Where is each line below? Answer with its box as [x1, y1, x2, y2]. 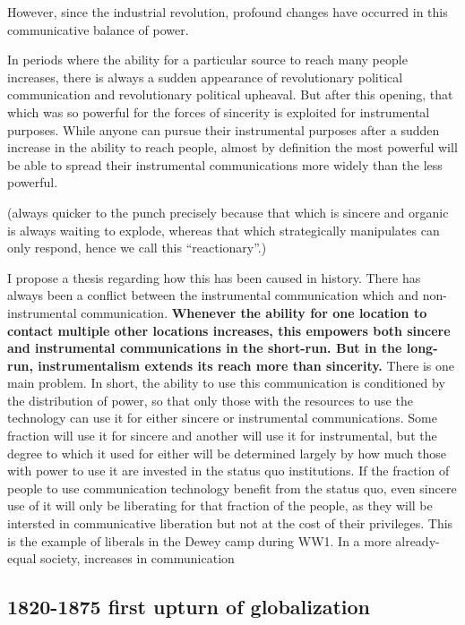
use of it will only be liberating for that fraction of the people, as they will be [7, 496, 433, 515]
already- [395, 531, 440, 550]
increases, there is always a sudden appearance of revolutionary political [7, 67, 403, 86]
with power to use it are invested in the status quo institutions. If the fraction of [7, 461, 450, 480]
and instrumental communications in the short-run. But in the [7, 338, 402, 357]
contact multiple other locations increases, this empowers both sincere [7, 321, 451, 339]
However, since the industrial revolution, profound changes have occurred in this [7, 3, 448, 21]
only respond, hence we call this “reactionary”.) [7, 238, 267, 257]
